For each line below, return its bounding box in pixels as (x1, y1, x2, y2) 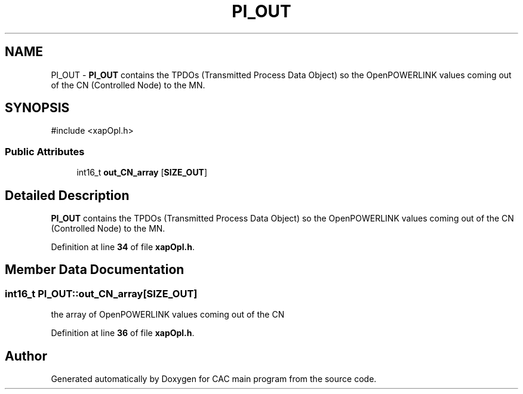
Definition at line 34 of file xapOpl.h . (51, 242, 195, 253)
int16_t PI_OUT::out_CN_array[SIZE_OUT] (5, 287, 198, 300)
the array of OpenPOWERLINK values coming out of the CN (51, 309, 285, 320)
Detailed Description (5, 187, 130, 203)
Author (5, 348, 47, 364)
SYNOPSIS (5, 100, 70, 116)
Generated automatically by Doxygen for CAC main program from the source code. (51, 374, 377, 384)
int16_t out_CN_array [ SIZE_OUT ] (76, 167, 208, 178)
